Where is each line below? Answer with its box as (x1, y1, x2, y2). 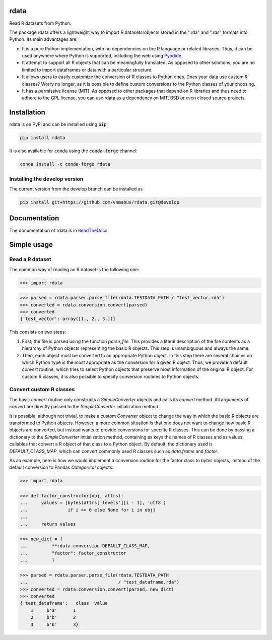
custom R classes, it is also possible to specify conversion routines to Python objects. (22, 373, 200, 379)
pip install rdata (20, 135, 65, 141)
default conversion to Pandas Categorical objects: (9, 464, 113, 471)
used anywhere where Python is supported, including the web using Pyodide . (22, 53, 183, 59)
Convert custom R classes (9, 386, 75, 393)
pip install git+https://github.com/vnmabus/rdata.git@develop (20, 200, 180, 205)
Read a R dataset (9, 256, 51, 263)
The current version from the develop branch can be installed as (9, 186, 143, 192)
